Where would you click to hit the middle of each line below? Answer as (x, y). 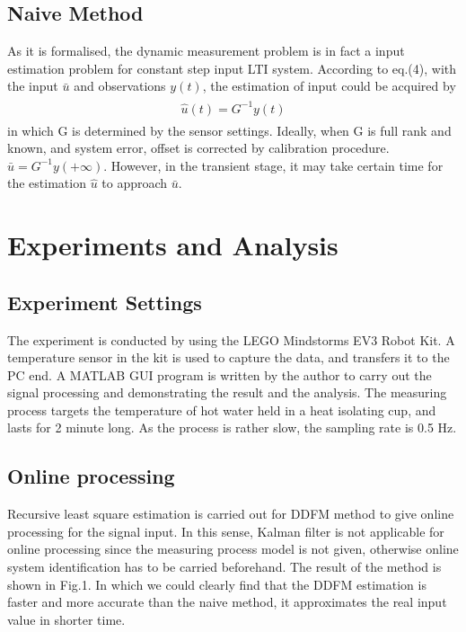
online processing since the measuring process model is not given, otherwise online (233, 549)
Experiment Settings (105, 302)
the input (33, 86)
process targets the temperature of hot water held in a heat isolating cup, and (222, 409)
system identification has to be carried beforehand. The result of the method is (224, 567)
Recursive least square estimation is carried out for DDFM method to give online (231, 514)
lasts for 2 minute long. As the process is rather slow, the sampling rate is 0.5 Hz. (232, 427)
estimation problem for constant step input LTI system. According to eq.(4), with (232, 68)
